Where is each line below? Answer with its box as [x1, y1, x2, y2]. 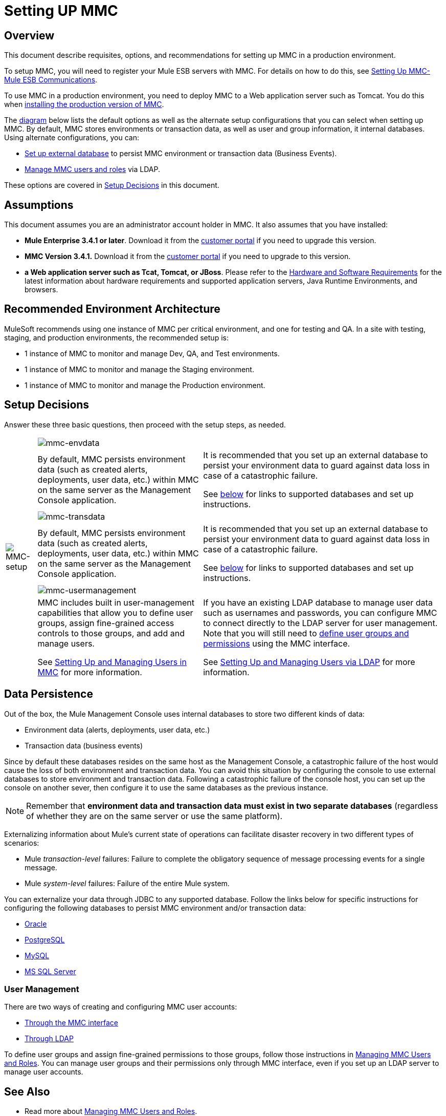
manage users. [37, 638, 95, 649]
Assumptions [4, 198, 74, 211]
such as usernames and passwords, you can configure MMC [203, 607, 437, 618]
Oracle [25, 919, 47, 928]
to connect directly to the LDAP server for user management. [203, 617, 438, 628]
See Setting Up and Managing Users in [37, 656, 187, 667]
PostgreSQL [25, 935, 65, 944]
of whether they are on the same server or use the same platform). [26, 810, 283, 821]
